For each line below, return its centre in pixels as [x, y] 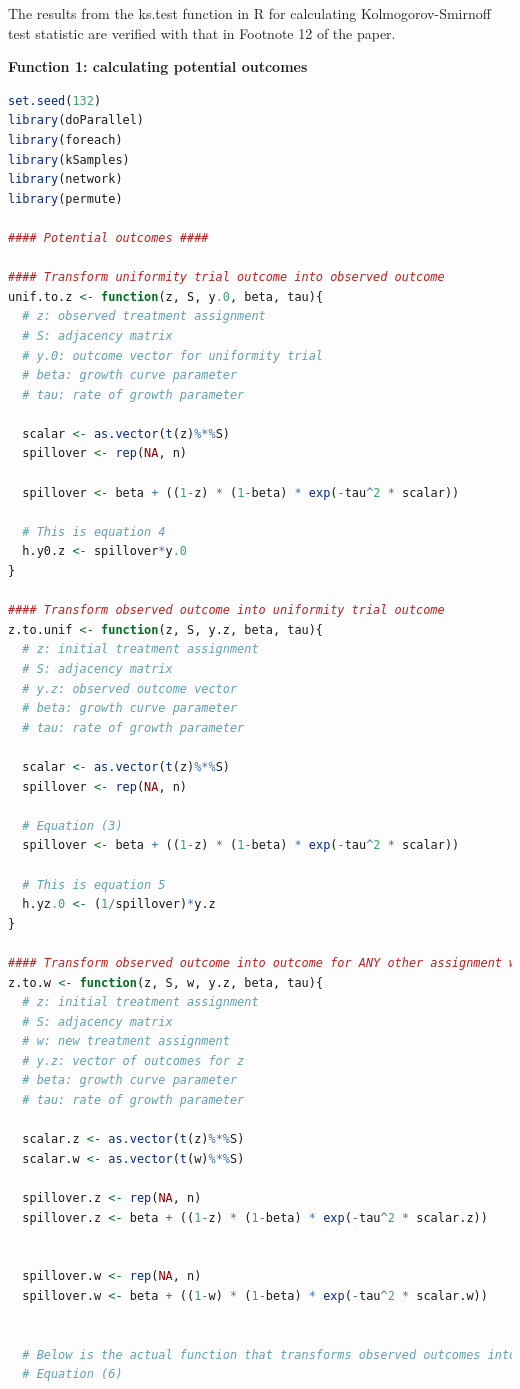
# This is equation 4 [94, 531]
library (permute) [65, 198]
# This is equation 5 [94, 884]
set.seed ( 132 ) [55, 100]
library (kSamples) [69, 159]
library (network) [65, 179]
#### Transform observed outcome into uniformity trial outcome [226, 610]
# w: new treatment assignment [126, 1041]
